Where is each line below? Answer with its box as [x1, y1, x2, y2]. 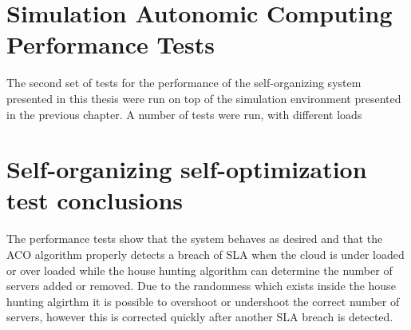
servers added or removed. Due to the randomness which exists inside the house [6, 277, 396, 294]
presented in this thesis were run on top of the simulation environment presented [6, 89, 401, 106]
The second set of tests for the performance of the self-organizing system [6, 74, 362, 91]
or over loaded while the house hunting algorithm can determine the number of [6, 261, 393, 278]
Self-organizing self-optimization [6, 153, 367, 185]
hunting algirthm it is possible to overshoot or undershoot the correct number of [6, 292, 400, 309]
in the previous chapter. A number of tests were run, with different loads [6, 105, 362, 122]
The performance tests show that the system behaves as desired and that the [6, 230, 383, 247]
